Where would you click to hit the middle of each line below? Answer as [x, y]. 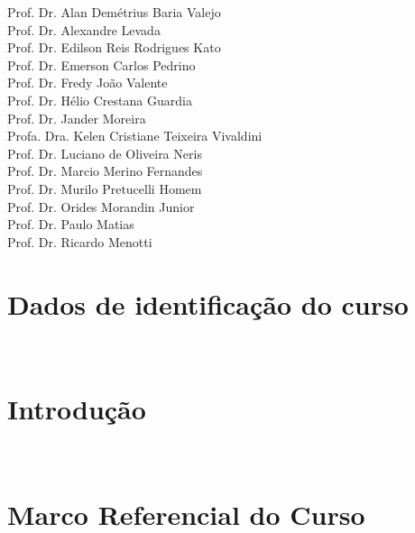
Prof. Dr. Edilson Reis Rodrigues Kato [114, 47]
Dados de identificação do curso [208, 303]
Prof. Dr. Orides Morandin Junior [101, 206]
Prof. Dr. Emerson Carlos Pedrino [101, 64]
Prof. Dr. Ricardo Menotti [80, 241]
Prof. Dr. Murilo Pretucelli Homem [105, 188]
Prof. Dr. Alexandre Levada [84, 29]
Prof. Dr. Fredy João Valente [88, 83]
